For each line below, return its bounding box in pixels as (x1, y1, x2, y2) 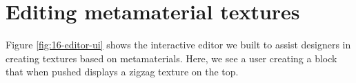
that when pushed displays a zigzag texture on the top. (6, 64, 239, 79)
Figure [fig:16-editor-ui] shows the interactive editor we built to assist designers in (6, 37, 351, 52)
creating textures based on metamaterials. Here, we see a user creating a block (6, 50, 337, 65)
